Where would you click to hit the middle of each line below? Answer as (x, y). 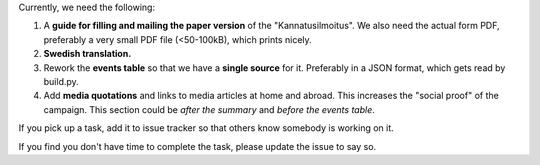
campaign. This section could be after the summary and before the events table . (209, 109)
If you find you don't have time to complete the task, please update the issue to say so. (197, 146)
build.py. (61, 81)
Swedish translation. (87, 54)
